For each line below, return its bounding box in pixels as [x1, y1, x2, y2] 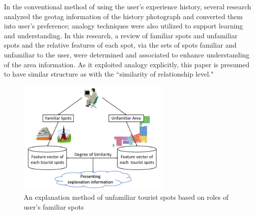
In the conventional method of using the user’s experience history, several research [4, 1, 252, 11]
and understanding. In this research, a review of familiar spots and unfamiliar [4, 30, 238, 40]
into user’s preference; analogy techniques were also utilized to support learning [4, 21, 243, 31]
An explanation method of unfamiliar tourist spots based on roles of [24, 191, 229, 202]
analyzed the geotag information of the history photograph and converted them [4, 11, 243, 21]
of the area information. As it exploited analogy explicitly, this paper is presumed [4, 59, 250, 69]
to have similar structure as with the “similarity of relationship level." [4, 69, 214, 79]
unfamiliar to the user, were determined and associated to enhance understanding [4, 49, 250, 59]
